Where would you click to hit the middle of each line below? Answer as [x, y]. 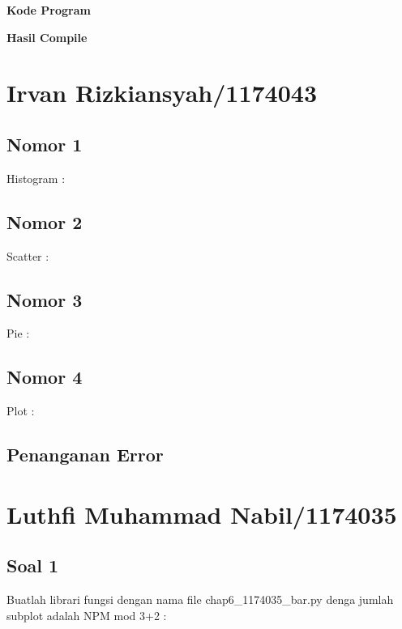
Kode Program [49, 10]
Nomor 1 [45, 144]
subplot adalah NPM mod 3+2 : [87, 615]
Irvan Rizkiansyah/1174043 [162, 93]
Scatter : [28, 255]
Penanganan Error [85, 455]
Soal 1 [33, 565]
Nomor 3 [45, 299]
